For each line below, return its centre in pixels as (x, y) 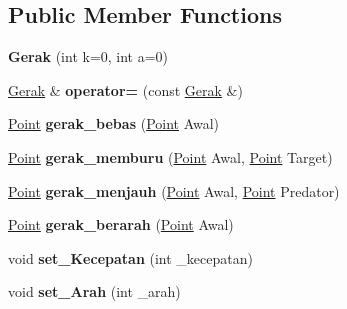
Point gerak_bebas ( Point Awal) (114, 123)
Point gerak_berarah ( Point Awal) (121, 224)
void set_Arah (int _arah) (94, 291)
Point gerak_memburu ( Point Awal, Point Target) (170, 156)
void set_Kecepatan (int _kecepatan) (130, 257)
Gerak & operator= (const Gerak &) (125, 89)
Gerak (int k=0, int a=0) (88, 56)
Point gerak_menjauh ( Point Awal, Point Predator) (174, 190)
